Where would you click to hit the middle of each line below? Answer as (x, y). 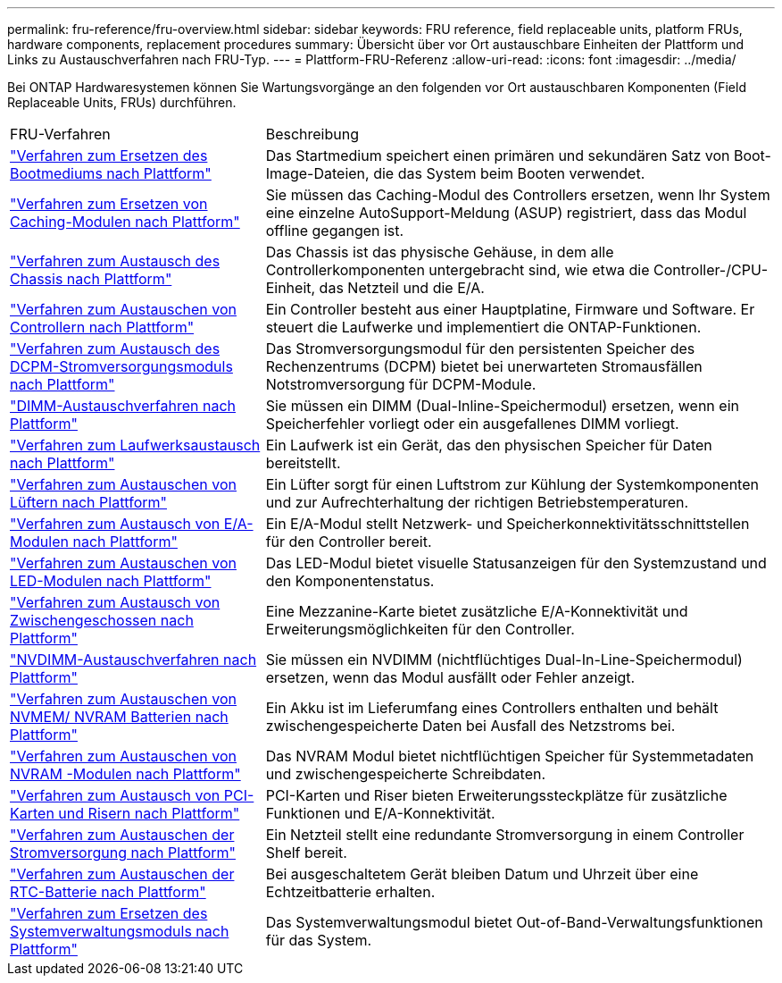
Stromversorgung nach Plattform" (123, 853)
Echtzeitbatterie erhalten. (350, 892)
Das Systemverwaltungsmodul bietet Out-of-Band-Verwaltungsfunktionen (514, 922)
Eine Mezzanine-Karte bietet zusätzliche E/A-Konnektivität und (477, 611)
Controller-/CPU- (711, 270)
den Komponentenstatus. (350, 581)
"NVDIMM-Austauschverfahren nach (133, 660)
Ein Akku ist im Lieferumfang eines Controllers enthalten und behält (492, 708)
